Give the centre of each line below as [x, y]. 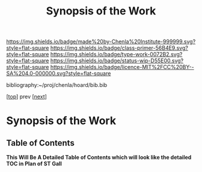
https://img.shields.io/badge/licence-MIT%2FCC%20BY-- [122, 67]
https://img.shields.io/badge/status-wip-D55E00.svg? [117, 61]
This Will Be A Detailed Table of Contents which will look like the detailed [99, 158]
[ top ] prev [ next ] [26, 96]
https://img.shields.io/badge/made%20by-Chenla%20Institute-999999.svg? [101, 42]
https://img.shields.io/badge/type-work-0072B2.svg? [116, 55]
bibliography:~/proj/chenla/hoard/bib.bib [57, 85]
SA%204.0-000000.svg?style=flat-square [59, 74]
